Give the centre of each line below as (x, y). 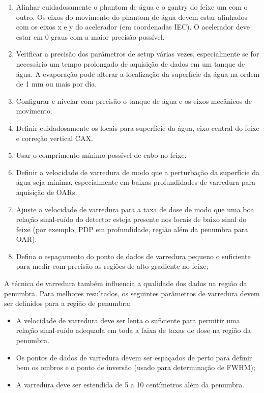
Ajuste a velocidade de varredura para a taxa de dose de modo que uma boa (135, 209)
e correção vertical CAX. (54, 138)
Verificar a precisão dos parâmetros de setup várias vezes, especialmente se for (138, 54)
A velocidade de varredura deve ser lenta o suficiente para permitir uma (128, 320)
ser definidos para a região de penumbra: (67, 303)
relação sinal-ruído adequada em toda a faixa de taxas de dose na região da (133, 330)
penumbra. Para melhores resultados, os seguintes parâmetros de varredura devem (132, 293)
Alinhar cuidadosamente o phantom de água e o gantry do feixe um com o (132, 7)
